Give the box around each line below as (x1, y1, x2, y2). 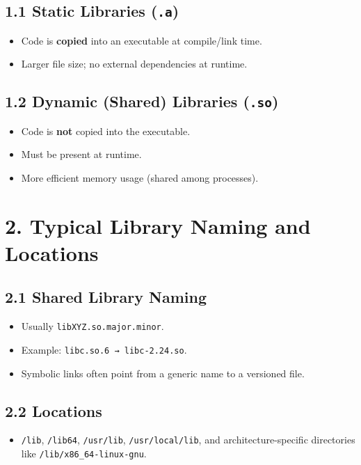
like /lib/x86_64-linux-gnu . (21, 446, 147, 461)
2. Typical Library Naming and (5, 211, 311, 239)
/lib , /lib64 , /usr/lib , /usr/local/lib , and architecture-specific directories (21, 432, 355, 447)
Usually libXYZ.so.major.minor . (21, 319, 164, 333)
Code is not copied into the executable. (21, 123, 191, 138)
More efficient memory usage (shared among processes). (21, 170, 259, 184)
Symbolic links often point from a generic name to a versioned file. (21, 365, 305, 380)
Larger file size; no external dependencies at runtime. (21, 56, 248, 71)
